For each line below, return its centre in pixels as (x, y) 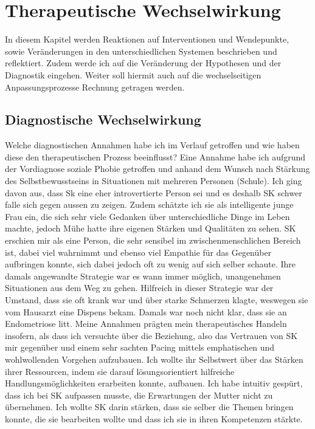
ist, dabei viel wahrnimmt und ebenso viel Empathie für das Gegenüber (138, 252)
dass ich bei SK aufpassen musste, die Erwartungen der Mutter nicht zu (139, 395)
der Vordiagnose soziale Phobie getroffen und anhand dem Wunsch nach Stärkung (157, 169)
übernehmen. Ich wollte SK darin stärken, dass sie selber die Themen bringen (149, 407)
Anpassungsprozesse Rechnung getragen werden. (95, 87)
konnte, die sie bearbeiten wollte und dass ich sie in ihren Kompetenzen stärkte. (154, 418)
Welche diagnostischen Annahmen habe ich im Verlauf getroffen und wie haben (152, 145)
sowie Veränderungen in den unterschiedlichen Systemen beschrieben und (141, 51)
